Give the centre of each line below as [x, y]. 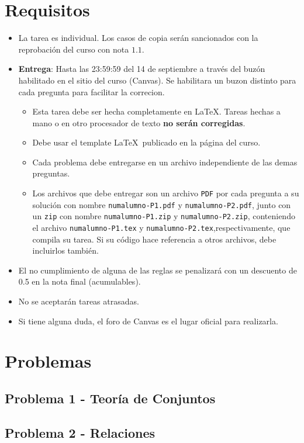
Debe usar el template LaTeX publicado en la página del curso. [146, 142]
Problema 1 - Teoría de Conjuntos [110, 398]
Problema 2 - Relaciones [80, 432]
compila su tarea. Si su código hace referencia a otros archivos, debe [154, 239]
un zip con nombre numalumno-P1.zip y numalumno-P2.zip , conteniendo [164, 216]
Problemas [48, 361]
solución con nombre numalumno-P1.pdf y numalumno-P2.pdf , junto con [162, 204]
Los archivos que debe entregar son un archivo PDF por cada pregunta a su [166, 193]
